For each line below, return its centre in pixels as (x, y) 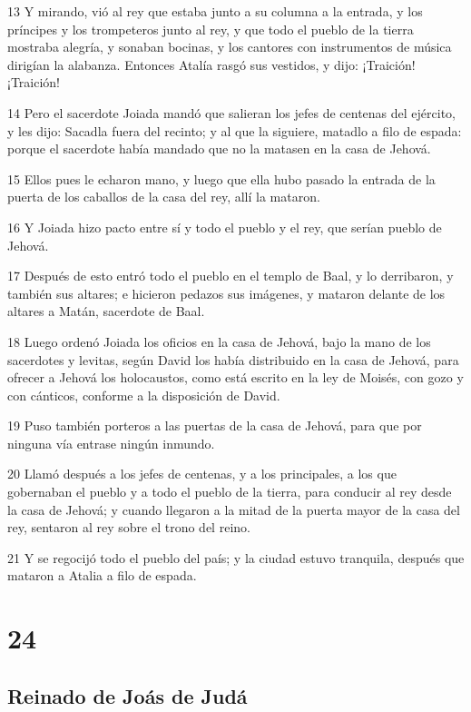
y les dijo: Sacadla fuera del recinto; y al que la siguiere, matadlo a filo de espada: (235, 130)
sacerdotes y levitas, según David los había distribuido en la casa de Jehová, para (233, 359)
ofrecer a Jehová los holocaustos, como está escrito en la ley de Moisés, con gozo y (235, 377)
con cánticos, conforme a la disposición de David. (144, 395)
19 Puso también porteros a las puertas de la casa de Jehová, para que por (215, 425)
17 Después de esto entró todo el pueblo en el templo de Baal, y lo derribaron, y (231, 276)
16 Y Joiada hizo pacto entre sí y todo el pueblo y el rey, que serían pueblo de (225, 227)
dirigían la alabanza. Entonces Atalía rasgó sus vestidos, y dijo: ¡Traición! (211, 64)
